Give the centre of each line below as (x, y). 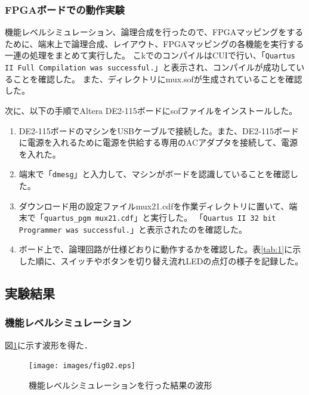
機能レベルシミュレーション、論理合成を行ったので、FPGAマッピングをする (154, 32)
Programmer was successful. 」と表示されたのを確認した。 (133, 229)
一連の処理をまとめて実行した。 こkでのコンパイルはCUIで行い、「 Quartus (150, 55)
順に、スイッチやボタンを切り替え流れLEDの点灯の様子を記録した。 (169, 261)
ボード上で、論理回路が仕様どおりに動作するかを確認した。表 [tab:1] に (156, 249)
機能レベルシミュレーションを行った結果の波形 (120, 385)
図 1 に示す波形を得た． (49, 345)
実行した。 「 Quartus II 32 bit (213, 217)
